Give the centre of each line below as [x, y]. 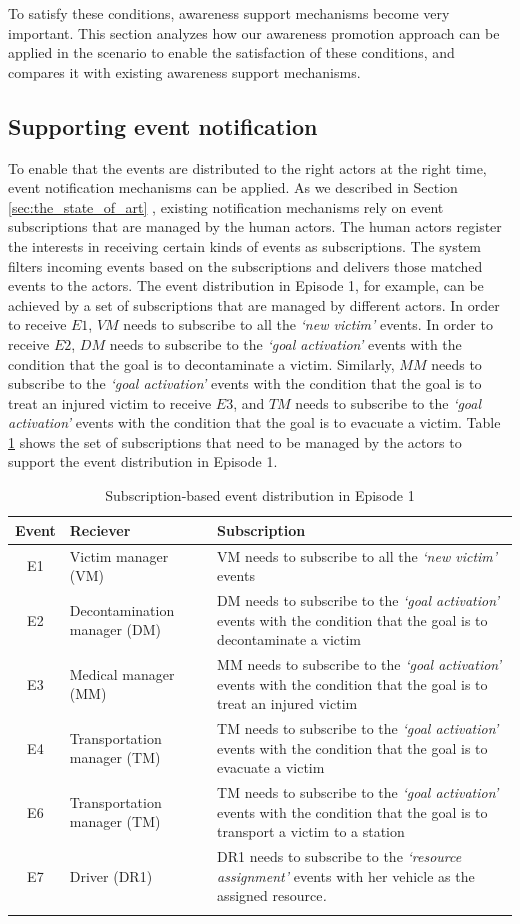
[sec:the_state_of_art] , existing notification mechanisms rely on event [226, 206]
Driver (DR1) [111, 875]
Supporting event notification [163, 125]
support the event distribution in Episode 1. [143, 461]
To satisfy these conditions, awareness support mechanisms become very [229, 13]
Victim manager [119, 555]
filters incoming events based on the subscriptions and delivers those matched [245, 265]
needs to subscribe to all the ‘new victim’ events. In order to [308, 324]
